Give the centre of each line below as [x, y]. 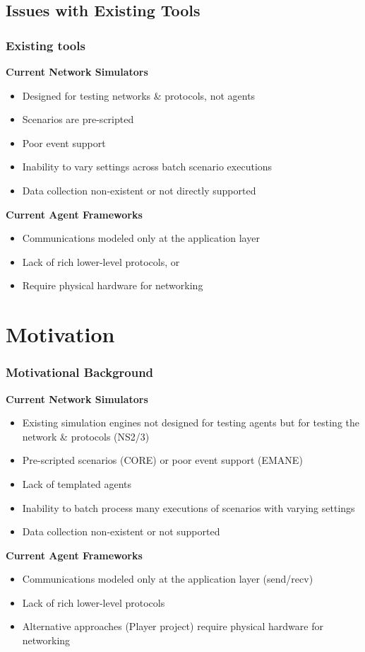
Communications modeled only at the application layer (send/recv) [168, 579]
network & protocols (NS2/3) [86, 436]
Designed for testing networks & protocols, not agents [139, 95]
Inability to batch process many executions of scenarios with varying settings [189, 507]
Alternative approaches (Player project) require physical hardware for [173, 626]
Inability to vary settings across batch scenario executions [147, 167]
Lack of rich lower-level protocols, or [101, 261]
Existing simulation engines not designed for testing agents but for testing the [191, 423]
